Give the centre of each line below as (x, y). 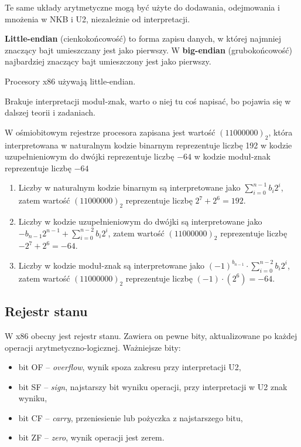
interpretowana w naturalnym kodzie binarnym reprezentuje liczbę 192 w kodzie (148, 145)
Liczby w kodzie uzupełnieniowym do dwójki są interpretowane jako (140, 221)
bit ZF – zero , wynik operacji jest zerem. (91, 437)
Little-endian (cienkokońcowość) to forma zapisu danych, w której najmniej (143, 38)
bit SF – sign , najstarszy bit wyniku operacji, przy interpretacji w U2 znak (153, 386)
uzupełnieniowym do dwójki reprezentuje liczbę (90, 156)
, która (281, 132)
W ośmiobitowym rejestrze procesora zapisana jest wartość (110, 132)
